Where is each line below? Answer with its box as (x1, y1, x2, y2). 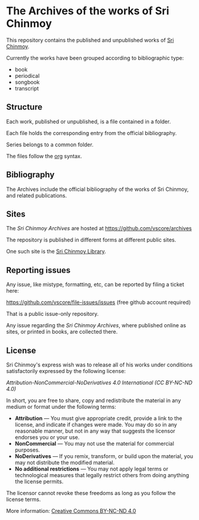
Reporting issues (6, 265, 71, 275)
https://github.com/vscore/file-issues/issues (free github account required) (6, 299, 191, 306)
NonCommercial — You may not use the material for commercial (14, 440, 175, 447)
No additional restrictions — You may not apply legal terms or (14, 465, 169, 472)
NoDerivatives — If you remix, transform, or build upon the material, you (14, 453, 194, 459)
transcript (14, 84, 39, 92)
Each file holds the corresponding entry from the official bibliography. (6, 129, 177, 136)
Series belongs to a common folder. (6, 141, 94, 148)
